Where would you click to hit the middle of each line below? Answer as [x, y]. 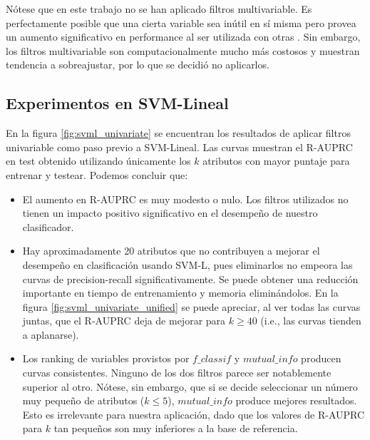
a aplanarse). [51, 334]
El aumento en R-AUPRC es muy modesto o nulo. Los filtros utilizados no [185, 199]
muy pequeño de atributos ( [83, 400]
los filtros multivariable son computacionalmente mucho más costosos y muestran [183, 50]
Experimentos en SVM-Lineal [117, 103]
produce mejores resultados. [296, 400]
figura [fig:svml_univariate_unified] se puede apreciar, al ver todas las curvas [191, 306]
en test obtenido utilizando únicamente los [98, 161]
